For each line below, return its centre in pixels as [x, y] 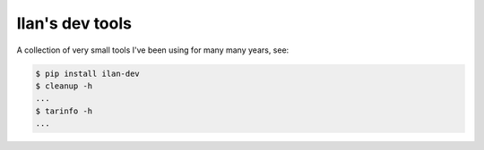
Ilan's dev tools [74, 23]
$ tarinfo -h [64, 111]
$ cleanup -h [64, 86]
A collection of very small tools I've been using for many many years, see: [153, 50]
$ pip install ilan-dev [88, 73]
